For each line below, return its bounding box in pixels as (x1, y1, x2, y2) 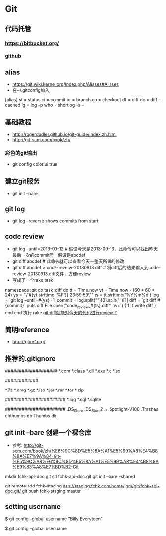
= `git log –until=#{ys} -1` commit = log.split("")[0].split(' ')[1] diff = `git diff (5, 297, 156, 303)
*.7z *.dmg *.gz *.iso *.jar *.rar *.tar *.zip (5, 387, 84, 393)
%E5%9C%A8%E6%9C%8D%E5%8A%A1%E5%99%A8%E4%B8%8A (12, 458, 159, 464)
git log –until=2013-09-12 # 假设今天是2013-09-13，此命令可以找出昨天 (12, 246, 158, 252)
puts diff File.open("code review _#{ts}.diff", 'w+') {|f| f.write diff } (26, 302, 156, 310)
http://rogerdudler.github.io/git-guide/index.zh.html (12, 131, 117, 137)
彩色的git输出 (5, 149, 37, 156)
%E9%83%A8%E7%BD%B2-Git (12, 464, 79, 470)
